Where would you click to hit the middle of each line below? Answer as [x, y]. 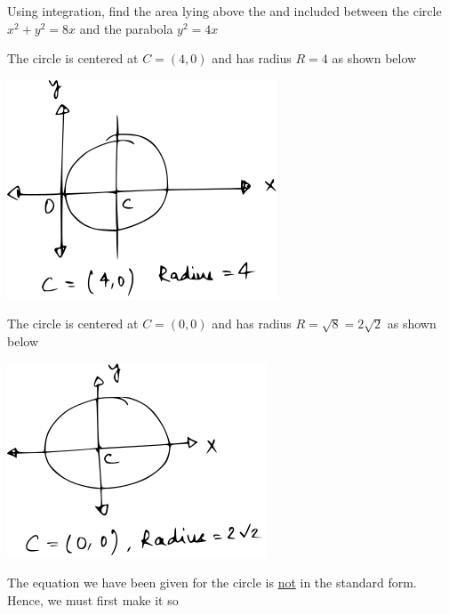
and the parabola [126, 28]
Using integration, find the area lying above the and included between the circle [224, 11]
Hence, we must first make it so [93, 599]
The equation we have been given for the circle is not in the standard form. [212, 583]
